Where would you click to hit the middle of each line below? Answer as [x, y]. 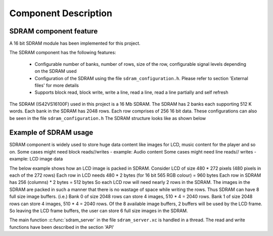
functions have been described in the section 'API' [62, 227]
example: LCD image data [36, 159]
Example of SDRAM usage [51, 132]
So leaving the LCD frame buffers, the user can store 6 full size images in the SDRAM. [99, 211]
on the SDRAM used [56, 71]
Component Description [61, 13]
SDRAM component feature [54, 31]
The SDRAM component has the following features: [63, 53]
